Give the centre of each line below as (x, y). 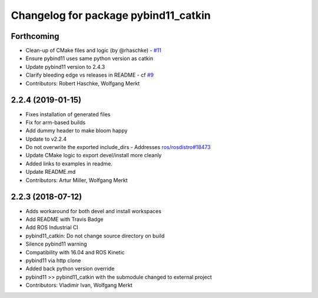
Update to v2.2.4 (46, 139)
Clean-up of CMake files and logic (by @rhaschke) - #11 (93, 51)
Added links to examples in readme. (69, 163)
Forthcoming (35, 36)
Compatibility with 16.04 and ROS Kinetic (75, 252)
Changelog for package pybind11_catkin (111, 15)
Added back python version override (70, 269)
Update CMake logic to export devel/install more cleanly (94, 155)
